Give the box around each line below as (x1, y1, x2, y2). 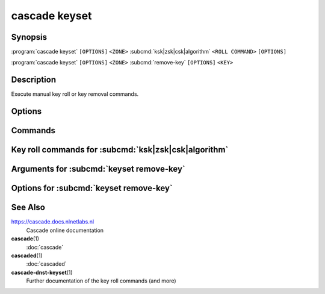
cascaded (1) (11, 252, 43, 259)
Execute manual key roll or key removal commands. (11, 90, 139, 98)
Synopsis (11, 32, 48, 42)
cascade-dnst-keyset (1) (11, 269, 73, 276)
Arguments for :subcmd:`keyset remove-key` (11, 164, 186, 174)
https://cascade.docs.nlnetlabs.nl (11, 218, 94, 225)
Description (11, 75, 57, 85)
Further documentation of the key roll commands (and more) (26, 277, 177, 284)
